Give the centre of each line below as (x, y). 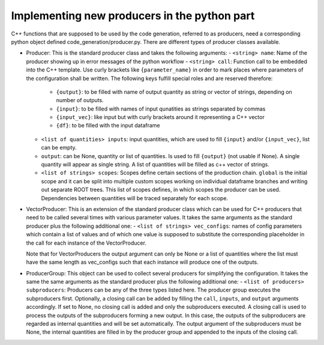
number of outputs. (80, 100)
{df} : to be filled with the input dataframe (108, 126)
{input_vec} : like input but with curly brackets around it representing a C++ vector (160, 117)
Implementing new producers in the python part (133, 16)
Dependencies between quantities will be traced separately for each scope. (134, 198)
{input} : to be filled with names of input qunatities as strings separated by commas (161, 109)
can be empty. (59, 148)
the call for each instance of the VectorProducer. (86, 243)
